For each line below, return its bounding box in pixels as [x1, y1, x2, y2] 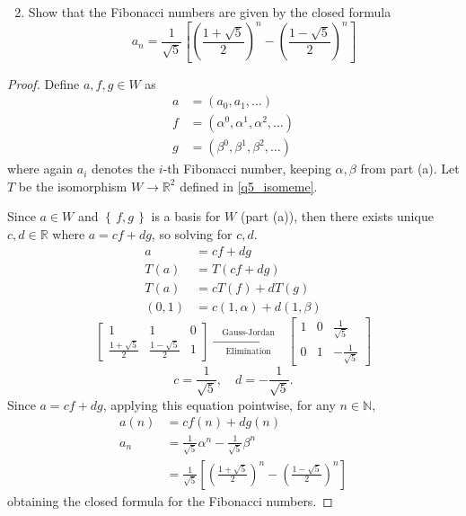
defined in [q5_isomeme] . [180, 176, 318, 195]
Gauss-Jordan [222, 327, 275, 337]
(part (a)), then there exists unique [240, 207, 434, 226]
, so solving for [151, 225, 233, 244]
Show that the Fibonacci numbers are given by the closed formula [28, 3, 391, 21]
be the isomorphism [18, 176, 127, 195]
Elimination [225, 346, 271, 356]
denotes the [92, 159, 155, 178]
